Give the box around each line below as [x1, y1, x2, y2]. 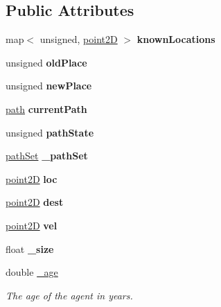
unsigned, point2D [39, 32, 118, 46]
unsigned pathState [6, 125, 94, 139]
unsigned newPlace [6, 78, 92, 93]
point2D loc [6, 171, 58, 186]
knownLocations [136, 32, 215, 46]
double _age [6, 265, 58, 279]
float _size [6, 241, 54, 256]
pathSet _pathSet [6, 148, 88, 163]
